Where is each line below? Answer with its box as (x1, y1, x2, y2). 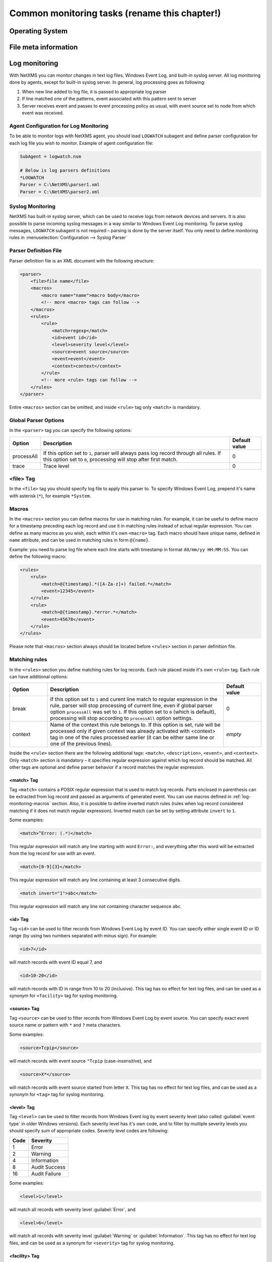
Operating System (9, 27, 68, 35)
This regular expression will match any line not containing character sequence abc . (9, 904, 182, 910)
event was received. (22, 110, 64, 116)
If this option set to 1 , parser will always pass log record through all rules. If (43, 449, 221, 456)
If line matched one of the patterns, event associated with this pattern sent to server (22, 96, 196, 102)
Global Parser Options (9, 416, 64, 424)
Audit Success (31, 1164, 65, 1171)
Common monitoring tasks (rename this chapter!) (9, 8, 221, 19)
